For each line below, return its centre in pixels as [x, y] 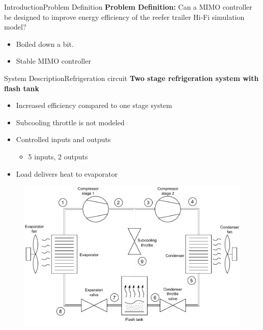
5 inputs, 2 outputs [58, 156]
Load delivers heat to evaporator [67, 173]
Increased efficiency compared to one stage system [94, 105]
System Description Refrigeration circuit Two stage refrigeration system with [131, 78]
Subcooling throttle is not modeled [70, 122]
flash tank [22, 88]
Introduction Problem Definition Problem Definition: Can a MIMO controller [128, 7]
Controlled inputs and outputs [63, 139]
